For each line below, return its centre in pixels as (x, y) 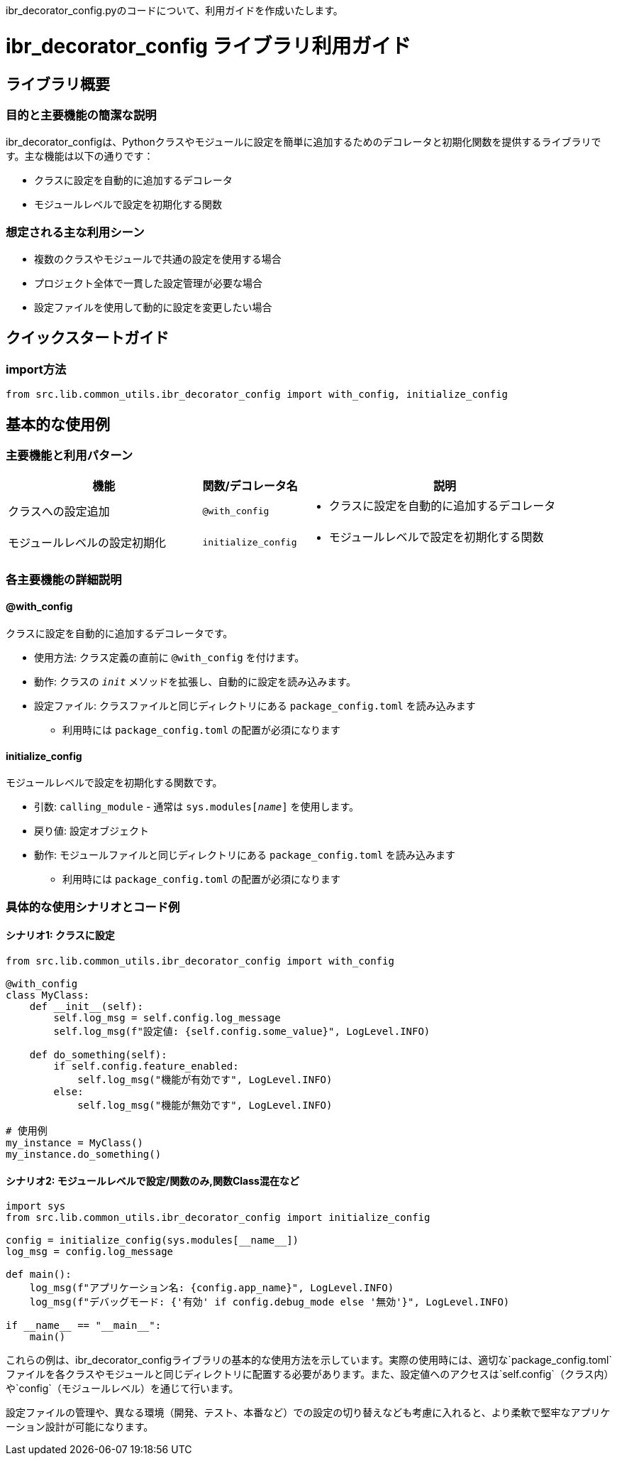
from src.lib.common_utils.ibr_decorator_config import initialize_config (218, 1218)
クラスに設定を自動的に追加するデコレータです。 (119, 634)
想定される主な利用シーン (75, 232)
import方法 (36, 369)
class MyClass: (48, 995)
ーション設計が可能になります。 (80, 1427)
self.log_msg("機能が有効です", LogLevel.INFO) (205, 1079)
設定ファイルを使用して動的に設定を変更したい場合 (153, 308)
